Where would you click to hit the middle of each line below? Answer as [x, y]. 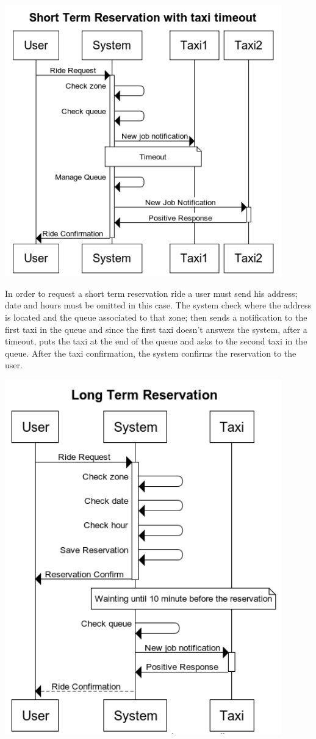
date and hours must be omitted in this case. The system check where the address [158, 305]
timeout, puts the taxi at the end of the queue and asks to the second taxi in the [156, 341]
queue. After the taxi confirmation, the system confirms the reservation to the [151, 353]
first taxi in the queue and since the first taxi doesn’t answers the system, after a [156, 329]
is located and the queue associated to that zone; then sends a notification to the [156, 317]
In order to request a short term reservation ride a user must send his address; [151, 293]
